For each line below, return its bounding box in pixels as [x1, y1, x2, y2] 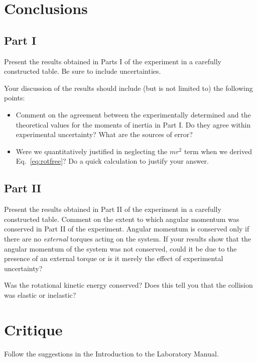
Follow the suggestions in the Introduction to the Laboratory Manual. [4, 348, 219, 358]
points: [4, 92, 25, 103]
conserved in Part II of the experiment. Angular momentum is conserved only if [4, 223, 249, 234]
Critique [4, 319, 63, 339]
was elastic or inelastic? [4, 289, 76, 300]
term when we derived [184, 146, 252, 156]
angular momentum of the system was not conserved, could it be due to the [4, 243, 237, 254]
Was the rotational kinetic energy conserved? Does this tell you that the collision [4, 280, 253, 290]
